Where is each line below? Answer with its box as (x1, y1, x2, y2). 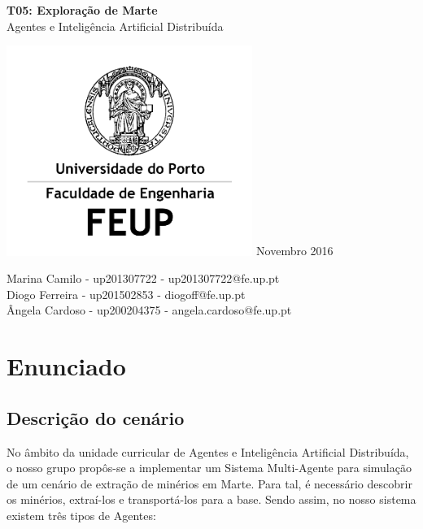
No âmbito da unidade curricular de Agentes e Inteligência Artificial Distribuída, (7, 443, 409, 460)
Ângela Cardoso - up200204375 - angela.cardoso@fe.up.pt (7, 301, 292, 319)
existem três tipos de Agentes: (7, 506, 156, 523)
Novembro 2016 (256, 242, 334, 259)
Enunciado (7, 349, 126, 383)
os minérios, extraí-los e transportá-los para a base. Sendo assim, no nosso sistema (7, 491, 416, 508)
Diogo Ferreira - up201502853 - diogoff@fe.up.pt (7, 285, 246, 302)
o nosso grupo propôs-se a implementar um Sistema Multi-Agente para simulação (7, 459, 412, 476)
